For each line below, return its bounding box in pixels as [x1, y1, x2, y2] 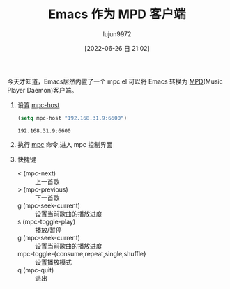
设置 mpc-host [17, 100, 60, 109]
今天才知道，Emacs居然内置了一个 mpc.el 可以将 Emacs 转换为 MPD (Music [7, 77, 223, 86]
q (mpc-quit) [17, 265, 54, 274]
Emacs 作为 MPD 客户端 [48, 6, 186, 22]
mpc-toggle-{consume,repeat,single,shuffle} [17, 249, 146, 258]
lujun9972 [102, 29, 132, 38]
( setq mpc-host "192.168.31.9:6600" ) [17, 114, 128, 122]
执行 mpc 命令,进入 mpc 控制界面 [17, 140, 113, 148]
